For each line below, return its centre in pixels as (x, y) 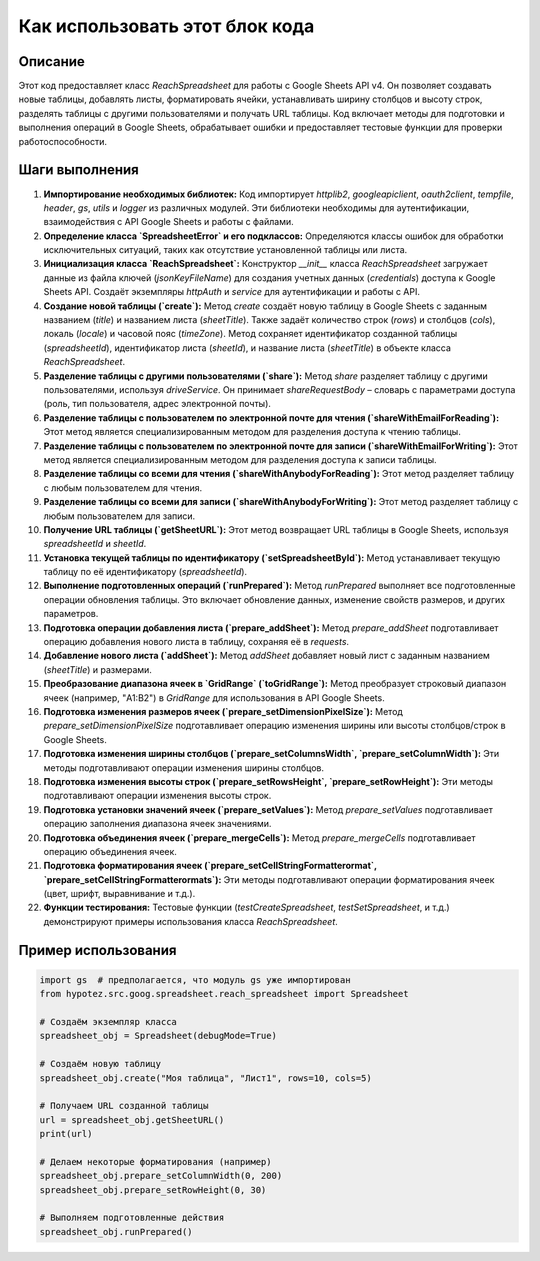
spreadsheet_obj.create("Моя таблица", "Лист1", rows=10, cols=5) (205, 1078)
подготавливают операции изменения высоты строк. (157, 796)
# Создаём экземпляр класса (108, 1022)
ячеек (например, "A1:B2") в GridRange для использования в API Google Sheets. (214, 697)
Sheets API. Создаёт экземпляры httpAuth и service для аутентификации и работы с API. (231, 292)
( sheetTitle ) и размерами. (97, 669)
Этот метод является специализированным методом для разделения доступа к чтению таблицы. (252, 432)
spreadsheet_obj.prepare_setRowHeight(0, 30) (153, 1189)
